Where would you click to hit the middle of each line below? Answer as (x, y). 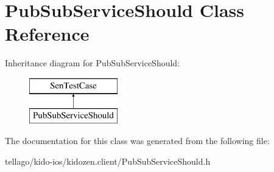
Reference (47, 34)
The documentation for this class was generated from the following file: (137, 141)
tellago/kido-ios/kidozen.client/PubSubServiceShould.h (108, 161)
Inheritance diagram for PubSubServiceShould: (93, 63)
